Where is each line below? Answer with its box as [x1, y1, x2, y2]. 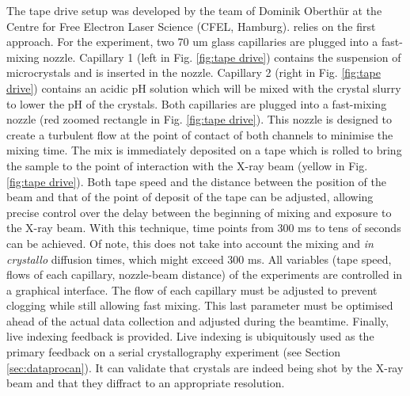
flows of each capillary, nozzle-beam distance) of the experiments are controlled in [6, 266, 403, 283]
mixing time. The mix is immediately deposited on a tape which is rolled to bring [6, 142, 402, 158]
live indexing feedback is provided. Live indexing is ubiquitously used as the [6, 328, 374, 345]
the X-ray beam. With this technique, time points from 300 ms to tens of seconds [6, 219, 401, 236]
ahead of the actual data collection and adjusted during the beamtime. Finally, [6, 312, 389, 329]
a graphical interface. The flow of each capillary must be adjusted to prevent [6, 281, 378, 298]
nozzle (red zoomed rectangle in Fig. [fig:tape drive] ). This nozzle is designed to [6, 111, 393, 128]
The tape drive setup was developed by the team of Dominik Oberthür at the [6, 2, 382, 18]
